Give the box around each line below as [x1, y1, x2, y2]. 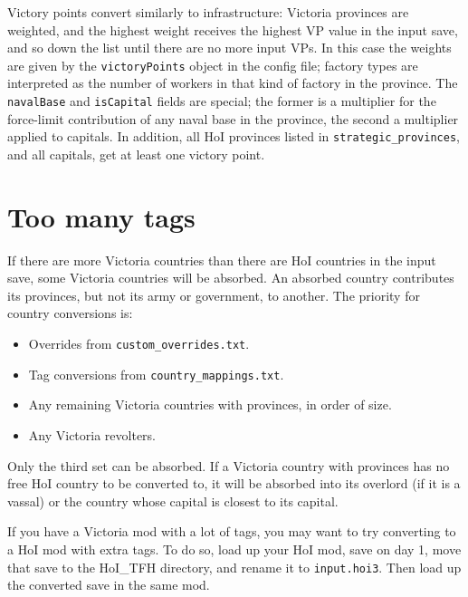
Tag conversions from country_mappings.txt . [28, 364, 284, 383]
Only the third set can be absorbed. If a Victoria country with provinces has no [7, 456, 450, 475]
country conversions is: [7, 303, 133, 323]
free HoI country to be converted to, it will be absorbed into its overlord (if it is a [7, 474, 461, 493]
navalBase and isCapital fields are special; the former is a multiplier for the [7, 91, 436, 111]
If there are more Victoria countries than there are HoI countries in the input [7, 250, 436, 269]
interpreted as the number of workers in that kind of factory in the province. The [7, 73, 458, 92]
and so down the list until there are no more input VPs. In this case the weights [7, 38, 452, 57]
